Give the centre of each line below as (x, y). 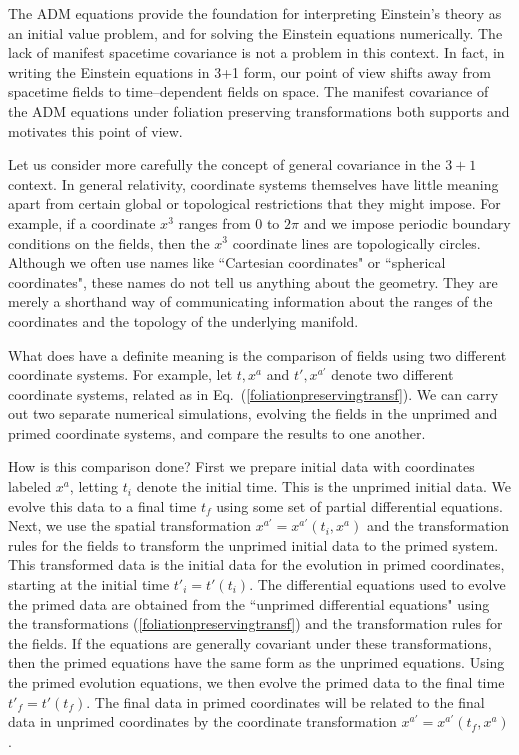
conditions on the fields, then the (109, 242)
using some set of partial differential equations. (359, 505)
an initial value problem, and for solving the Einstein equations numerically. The (255, 32)
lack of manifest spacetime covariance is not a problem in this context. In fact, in (256, 52)
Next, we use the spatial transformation (129, 525)
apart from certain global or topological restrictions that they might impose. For (254, 203)
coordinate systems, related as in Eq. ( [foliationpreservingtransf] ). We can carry (253, 393)
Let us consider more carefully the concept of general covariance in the (224, 164)
